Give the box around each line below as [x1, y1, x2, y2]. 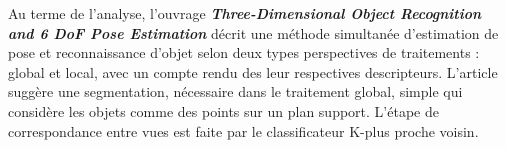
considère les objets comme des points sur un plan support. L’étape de [8, 100, 439, 121]
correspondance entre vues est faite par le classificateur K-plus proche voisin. [8, 120, 479, 141]
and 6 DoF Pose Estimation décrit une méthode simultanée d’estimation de [8, 22, 499, 43]
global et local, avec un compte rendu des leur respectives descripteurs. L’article [8, 61, 498, 82]
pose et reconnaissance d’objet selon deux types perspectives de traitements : [8, 42, 480, 63]
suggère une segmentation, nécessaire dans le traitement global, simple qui [8, 81, 463, 102]
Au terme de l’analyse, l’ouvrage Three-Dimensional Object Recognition [8, 3, 482, 23]
